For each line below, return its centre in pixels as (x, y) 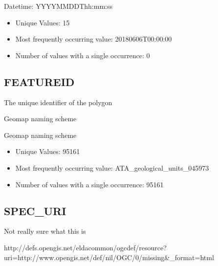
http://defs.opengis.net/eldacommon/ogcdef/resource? (85, 247)
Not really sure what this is (45, 231)
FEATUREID (39, 81)
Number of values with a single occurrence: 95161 (89, 184)
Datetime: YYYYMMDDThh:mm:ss (58, 6)
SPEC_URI (35, 211)
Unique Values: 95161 (48, 151)
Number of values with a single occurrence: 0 (83, 55)
